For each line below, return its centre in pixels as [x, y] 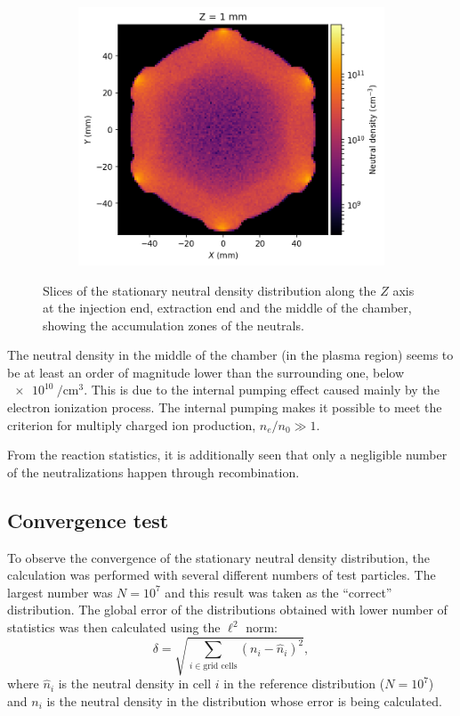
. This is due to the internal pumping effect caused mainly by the [262, 390]
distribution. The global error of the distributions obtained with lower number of [227, 610]
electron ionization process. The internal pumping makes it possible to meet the [225, 407]
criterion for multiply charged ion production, [132, 424]
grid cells [220, 666]
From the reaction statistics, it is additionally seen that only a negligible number [227, 455]
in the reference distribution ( [304, 683]
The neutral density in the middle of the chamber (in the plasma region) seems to [230, 355]
